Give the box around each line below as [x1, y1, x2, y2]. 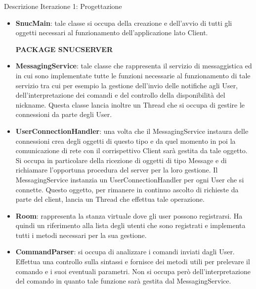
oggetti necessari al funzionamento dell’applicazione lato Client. [15, 27, 208, 38]
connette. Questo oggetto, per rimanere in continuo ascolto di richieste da [15, 184, 239, 194]
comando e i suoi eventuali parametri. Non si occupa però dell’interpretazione [15, 266, 251, 276]
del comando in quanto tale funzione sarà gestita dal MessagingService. [15, 276, 231, 286]
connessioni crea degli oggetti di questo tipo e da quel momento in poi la [15, 135, 236, 146]
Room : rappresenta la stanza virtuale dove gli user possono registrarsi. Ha [15, 210, 243, 221]
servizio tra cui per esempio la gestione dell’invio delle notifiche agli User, [15, 80, 238, 90]
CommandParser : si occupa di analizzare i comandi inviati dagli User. [15, 246, 235, 257]
